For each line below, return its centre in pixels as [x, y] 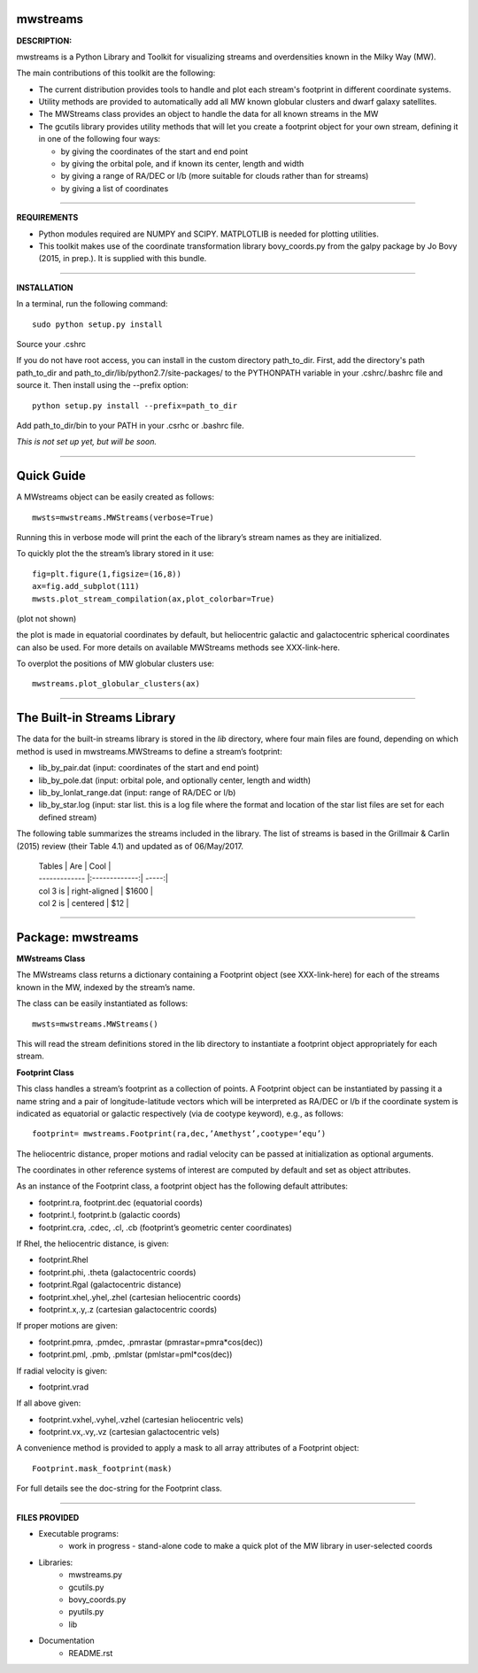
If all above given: [49, 1403]
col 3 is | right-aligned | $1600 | [96, 891]
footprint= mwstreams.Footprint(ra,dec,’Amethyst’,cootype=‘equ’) [179, 1134]
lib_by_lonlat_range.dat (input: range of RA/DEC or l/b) [137, 792]
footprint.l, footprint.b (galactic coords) [110, 1215]
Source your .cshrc [51, 344]
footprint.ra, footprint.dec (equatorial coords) [121, 1202]
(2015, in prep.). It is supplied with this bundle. [123, 259]
